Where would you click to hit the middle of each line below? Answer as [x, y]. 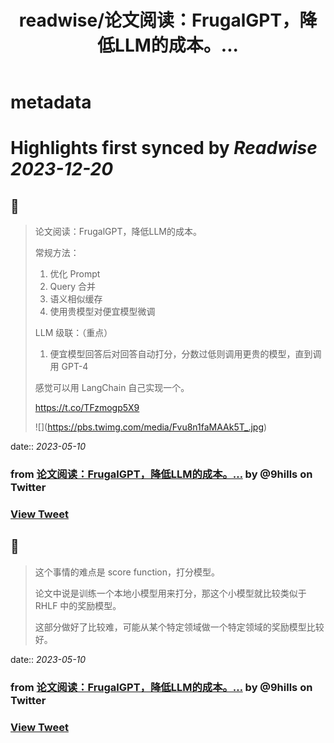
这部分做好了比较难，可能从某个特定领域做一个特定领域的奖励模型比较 [179, 627]
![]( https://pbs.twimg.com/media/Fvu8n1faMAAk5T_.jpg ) [151, 427]
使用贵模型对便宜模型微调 [102, 312]
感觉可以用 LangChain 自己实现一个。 [112, 388]
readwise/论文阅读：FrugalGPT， [159, 20]
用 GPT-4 [69, 367]
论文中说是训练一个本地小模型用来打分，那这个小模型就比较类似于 [170, 593]
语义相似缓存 [76, 299]
